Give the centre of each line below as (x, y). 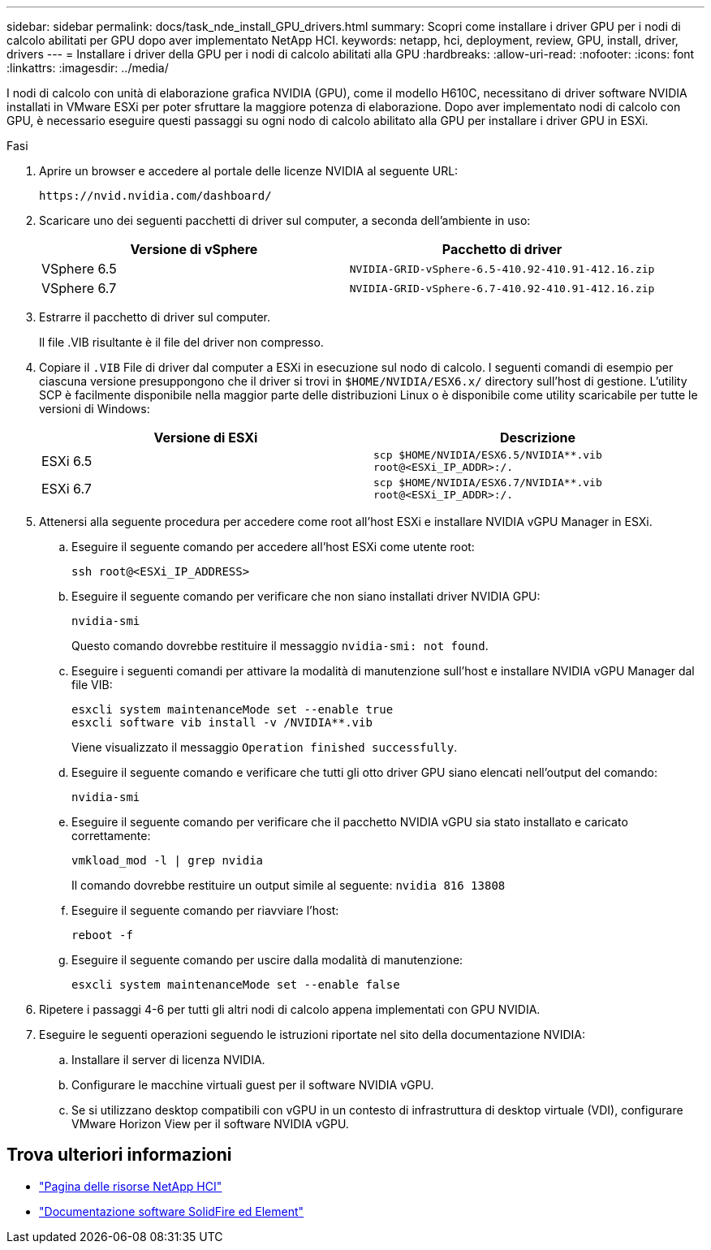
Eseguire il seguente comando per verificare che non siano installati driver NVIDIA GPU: (306, 596)
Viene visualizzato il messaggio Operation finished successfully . (265, 747)
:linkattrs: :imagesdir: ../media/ (88, 68)
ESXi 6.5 (67, 461)
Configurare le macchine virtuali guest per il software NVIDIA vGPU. (253, 1085)
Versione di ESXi (206, 437)
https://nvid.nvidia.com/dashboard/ (155, 196)
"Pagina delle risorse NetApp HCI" (131, 1186)
